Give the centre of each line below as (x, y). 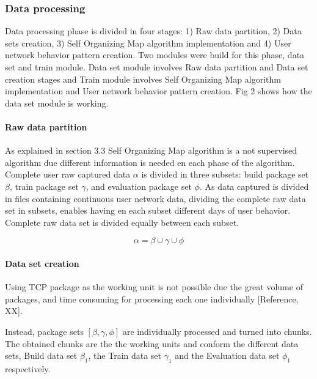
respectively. (28, 368)
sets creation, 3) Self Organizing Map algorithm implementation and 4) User (148, 43)
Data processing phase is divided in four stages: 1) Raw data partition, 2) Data (153, 31)
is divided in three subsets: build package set (225, 174)
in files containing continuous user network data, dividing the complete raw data (155, 198)
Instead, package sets (44, 331)
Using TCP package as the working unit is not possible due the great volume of (154, 287)
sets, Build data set (41, 355)
